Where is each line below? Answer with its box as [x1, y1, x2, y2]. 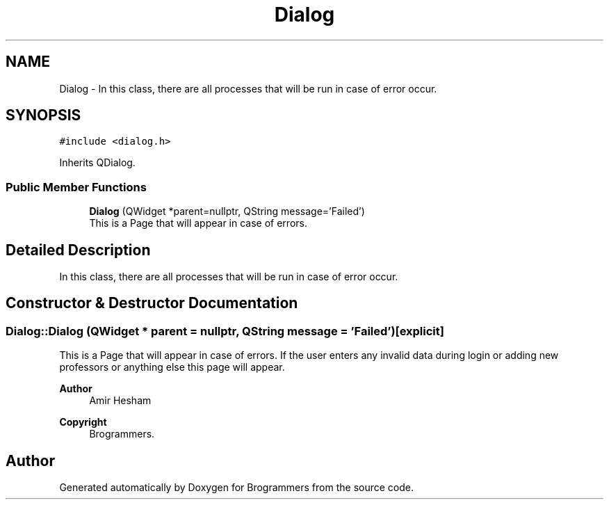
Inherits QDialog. [59, 157, 136, 169]
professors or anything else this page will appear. [59, 361, 285, 374]
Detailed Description [6, 241, 151, 259]
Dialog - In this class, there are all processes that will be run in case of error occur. [59, 82, 437, 95]
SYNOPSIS [6, 106, 81, 125]
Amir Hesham [89, 394, 152, 407]
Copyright [59, 416, 107, 428]
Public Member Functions [6, 179, 147, 194]
